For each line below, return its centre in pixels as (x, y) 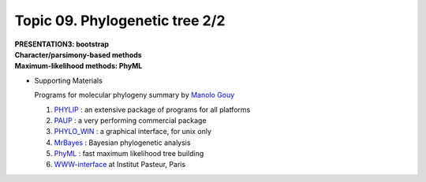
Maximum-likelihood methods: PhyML (78, 66)
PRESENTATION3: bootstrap (62, 44)
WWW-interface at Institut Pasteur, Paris (120, 165)
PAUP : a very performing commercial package (130, 120)
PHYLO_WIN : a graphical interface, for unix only (133, 132)
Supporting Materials (68, 80)
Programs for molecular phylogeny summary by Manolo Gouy (135, 95)
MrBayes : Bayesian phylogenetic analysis (122, 143)
